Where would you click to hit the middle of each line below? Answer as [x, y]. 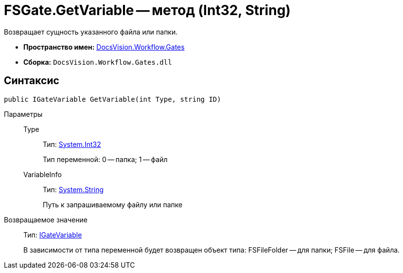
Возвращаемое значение [46, 219]
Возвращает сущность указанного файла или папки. [91, 32]
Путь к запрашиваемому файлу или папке [113, 204]
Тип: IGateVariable [53, 235]
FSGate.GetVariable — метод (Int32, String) [147, 10]
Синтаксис [32, 81]
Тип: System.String [73, 189]
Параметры [23, 114]
